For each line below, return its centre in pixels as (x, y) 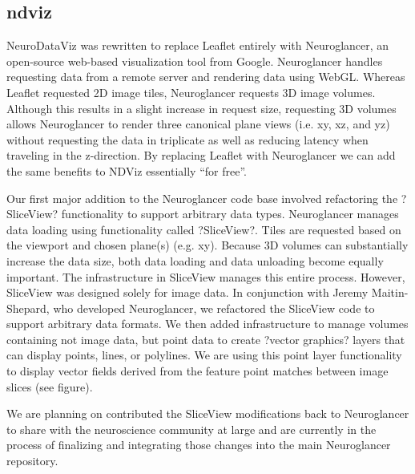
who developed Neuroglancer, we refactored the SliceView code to (214, 308)
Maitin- (390, 292)
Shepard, (28, 308)
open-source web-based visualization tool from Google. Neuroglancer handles (195, 61)
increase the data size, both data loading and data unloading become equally (195, 260)
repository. (32, 461)
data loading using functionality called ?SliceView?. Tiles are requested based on (204, 229)
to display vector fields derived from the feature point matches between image (197, 371)
